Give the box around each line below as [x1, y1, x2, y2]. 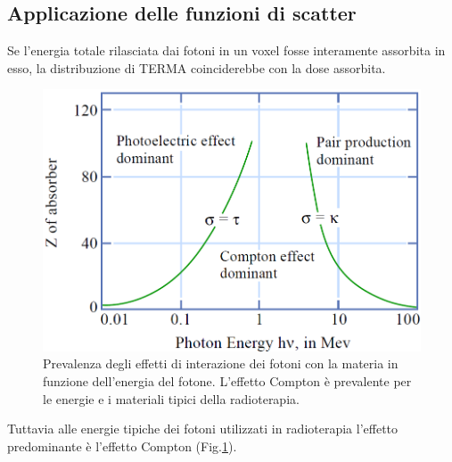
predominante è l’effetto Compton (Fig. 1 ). [7, 436, 237, 455]
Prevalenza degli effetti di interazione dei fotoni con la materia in [43, 354, 399, 373]
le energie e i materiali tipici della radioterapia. [43, 389, 300, 408]
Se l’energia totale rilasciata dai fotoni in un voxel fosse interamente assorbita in [7, 41, 446, 60]
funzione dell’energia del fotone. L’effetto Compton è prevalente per [43, 371, 412, 390]
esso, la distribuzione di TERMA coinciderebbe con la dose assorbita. [7, 58, 386, 77]
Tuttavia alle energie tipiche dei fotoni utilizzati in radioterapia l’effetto [7, 419, 399, 438]
